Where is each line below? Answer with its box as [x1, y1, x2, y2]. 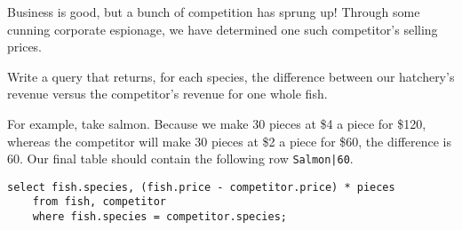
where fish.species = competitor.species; [32, 210, 287, 224]
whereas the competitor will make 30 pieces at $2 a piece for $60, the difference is [7, 131, 452, 150]
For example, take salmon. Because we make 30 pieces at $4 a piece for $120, [7, 114, 426, 132]
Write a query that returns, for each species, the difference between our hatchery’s [7, 67, 455, 85]
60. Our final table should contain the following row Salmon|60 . [7, 149, 354, 168]
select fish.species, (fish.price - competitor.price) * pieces [7, 180, 395, 194]
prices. [7, 37, 43, 56]
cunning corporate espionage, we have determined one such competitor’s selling [7, 20, 438, 38]
